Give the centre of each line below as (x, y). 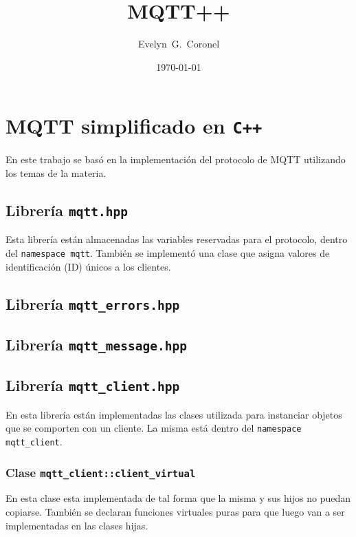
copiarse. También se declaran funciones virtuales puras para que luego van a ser (175, 511)
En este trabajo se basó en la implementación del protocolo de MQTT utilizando (176, 159)
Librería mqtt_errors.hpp (93, 303)
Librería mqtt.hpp (67, 210)
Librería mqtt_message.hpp (96, 344)
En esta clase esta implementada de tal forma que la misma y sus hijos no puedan (178, 498)
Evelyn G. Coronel (179, 44)
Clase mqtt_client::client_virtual (101, 472)
